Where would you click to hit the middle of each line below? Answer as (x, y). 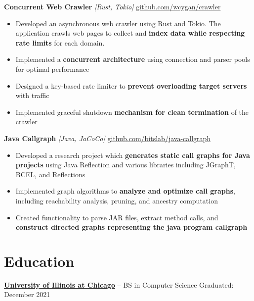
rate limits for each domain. (60, 42)
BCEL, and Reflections (50, 174)
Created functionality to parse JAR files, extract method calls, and (117, 217)
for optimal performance (52, 69)
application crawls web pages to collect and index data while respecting (130, 33)
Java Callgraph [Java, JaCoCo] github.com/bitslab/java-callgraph (107, 138)
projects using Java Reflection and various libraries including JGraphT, (126, 165)
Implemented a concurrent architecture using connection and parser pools (133, 59)
